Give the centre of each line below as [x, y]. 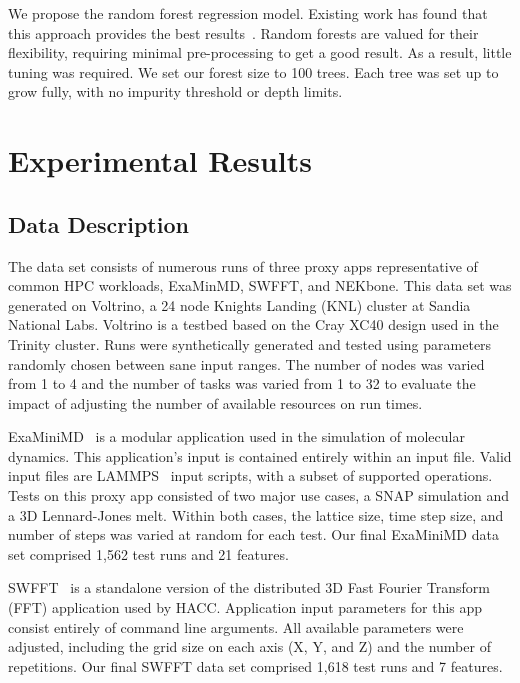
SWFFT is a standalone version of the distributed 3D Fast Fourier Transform [249, 587]
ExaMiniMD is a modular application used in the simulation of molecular [236, 436]
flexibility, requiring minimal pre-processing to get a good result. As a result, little [260, 52]
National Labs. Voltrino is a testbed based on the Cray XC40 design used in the [253, 324]
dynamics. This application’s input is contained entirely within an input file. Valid [260, 455]
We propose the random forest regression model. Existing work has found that [248, 13]
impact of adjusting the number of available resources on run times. [215, 402]
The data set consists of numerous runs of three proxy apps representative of [243, 265]
